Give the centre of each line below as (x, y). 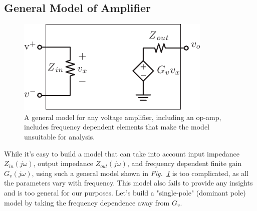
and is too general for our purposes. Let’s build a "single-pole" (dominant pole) (125, 192)
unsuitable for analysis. (60, 136)
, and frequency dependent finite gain (184, 163)
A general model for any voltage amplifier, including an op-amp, (123, 117)
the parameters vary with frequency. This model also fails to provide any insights (128, 183)
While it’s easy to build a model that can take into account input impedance (122, 153)
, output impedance (63, 163)
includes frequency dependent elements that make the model (117, 127)
